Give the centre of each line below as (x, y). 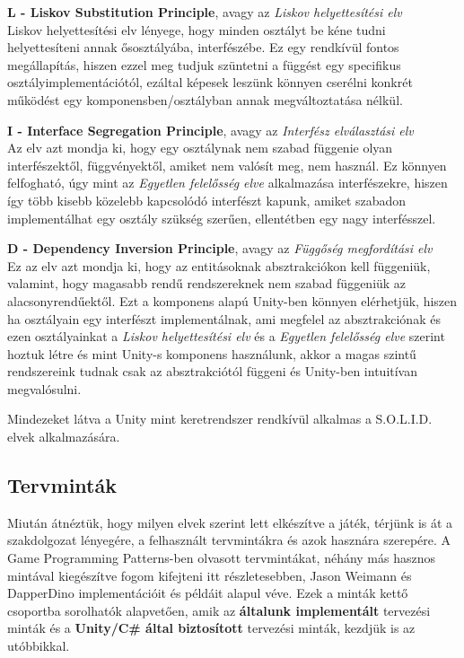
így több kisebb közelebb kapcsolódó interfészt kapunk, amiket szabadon (207, 200)
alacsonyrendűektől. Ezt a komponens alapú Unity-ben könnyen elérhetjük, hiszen (232, 300)
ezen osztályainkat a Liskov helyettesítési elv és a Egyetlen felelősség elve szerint (226, 336)
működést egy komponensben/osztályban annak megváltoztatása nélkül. (205, 99)
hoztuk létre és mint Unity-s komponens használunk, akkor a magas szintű (212, 353)
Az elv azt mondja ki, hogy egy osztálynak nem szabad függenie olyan (200, 148)
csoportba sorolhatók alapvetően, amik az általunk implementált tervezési (219, 610)
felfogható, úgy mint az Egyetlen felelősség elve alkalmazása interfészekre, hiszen (228, 183)
